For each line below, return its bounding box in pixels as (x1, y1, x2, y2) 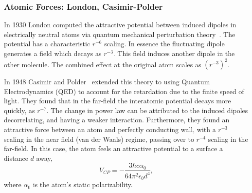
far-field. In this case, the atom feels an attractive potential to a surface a (4, 143, 223, 154)
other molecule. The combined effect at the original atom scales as (4, 59, 201, 69)
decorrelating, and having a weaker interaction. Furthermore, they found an (4, 115, 230, 125)
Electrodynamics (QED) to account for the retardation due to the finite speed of (4, 86, 244, 96)
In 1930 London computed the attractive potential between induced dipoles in (4, 19, 236, 30)
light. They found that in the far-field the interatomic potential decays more (4, 96, 231, 106)
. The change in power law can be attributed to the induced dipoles (46, 105, 248, 115)
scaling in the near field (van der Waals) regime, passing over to (4, 134, 194, 144)
